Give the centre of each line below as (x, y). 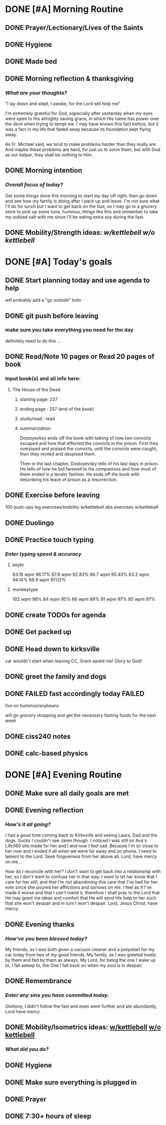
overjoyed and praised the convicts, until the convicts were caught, (88, 449)
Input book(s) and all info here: (43, 379)
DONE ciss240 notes (38, 736)
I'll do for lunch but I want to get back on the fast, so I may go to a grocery (81, 206)
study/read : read (38, 419)
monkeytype (25, 589)
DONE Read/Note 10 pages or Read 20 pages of (80, 356)
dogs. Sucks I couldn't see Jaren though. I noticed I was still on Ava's (76, 841)
